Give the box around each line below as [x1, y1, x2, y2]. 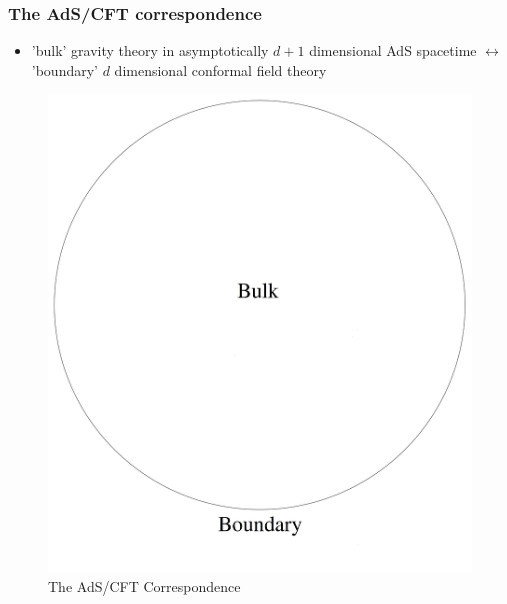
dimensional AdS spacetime [309, 40, 477, 61]
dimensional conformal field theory [114, 59, 327, 80]
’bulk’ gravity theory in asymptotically [31, 40, 269, 61]
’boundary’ [31, 59, 98, 80]
